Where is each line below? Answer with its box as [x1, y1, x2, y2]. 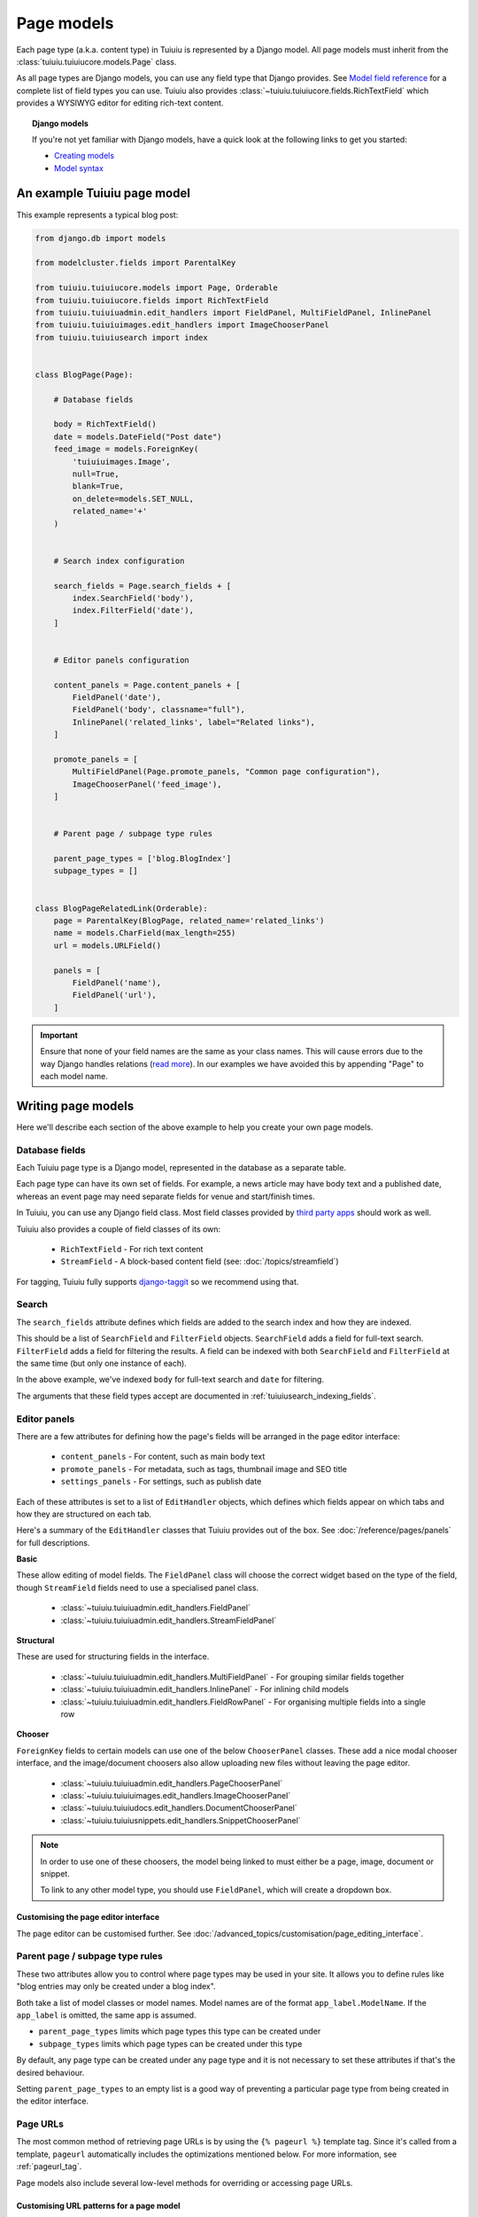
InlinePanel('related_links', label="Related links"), [72, 717, 316, 727]
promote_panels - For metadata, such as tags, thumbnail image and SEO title [60, 1463, 347, 1474]
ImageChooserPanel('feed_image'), [72, 779, 222, 789]
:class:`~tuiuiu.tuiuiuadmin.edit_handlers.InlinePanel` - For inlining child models [60, 1684, 350, 1695]
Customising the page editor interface [16, 1912, 160, 1923]
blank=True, [72, 482, 124, 491]
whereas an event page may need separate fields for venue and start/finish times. [16, 1191, 315, 1202]
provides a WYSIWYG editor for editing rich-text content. [16, 98, 224, 108]
